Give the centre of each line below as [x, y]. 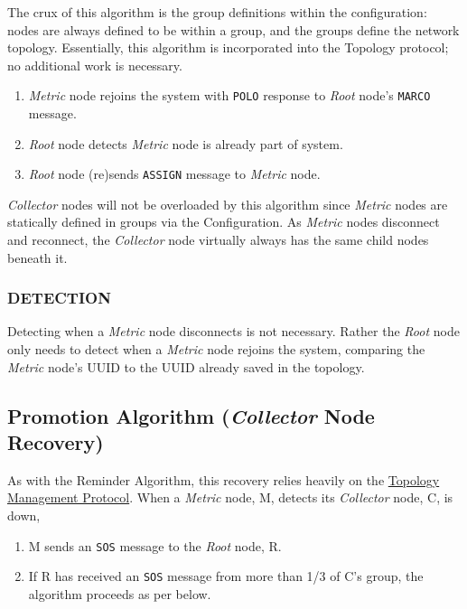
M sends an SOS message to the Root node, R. [155, 545]
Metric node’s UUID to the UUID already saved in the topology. [186, 366]
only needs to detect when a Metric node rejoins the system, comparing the [216, 349]
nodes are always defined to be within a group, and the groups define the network [233, 29]
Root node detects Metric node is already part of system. [186, 143]
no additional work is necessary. [95, 65]
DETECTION [59, 298]
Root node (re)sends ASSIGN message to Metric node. [174, 174]
